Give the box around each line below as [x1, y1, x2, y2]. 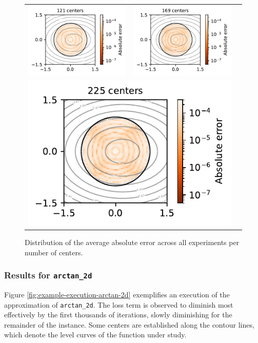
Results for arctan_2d [4, 269, 92, 281]
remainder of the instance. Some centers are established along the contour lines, [4, 319, 254, 330]
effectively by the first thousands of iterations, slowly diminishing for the [4, 309, 232, 320]
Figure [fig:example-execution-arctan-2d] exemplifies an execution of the [4, 289, 230, 299]
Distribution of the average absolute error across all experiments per [25, 236, 240, 247]
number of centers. [25, 247, 83, 257]
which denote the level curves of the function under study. [4, 329, 187, 340]
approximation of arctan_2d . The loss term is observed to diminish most [4, 299, 233, 310]
